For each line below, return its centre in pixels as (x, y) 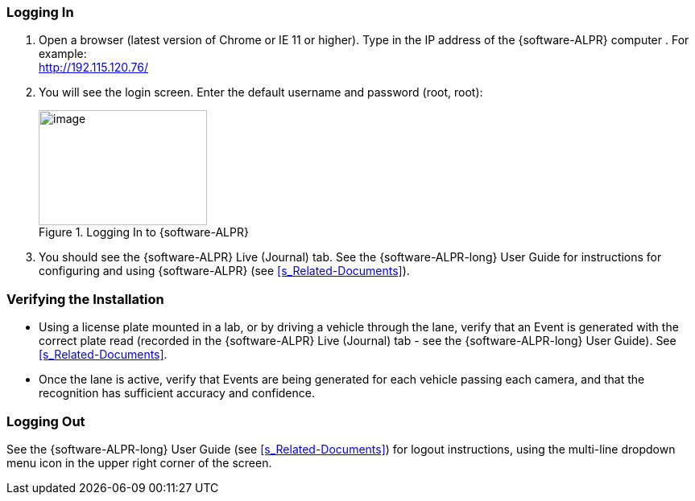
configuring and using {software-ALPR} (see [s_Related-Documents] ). (224, 271)
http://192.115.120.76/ (93, 68)
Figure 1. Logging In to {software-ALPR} (144, 232)
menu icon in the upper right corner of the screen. (139, 462)
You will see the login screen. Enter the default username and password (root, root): (261, 92)
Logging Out (46, 421)
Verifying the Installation (85, 299)
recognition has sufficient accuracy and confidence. (177, 393)
